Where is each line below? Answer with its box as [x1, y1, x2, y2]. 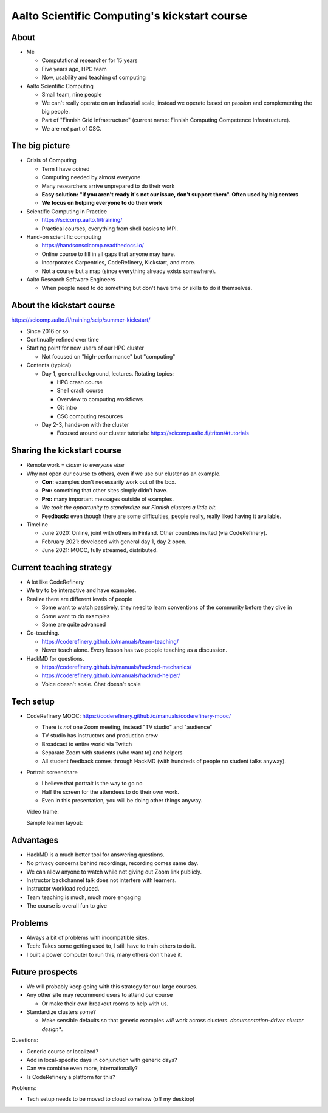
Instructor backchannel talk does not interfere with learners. [26, 877, 177, 884]
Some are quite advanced [41, 621, 106, 628]
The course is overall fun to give [26, 902, 108, 909]
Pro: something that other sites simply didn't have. [41, 487, 168, 494]
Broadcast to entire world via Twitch [41, 740, 132, 748]
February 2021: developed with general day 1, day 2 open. [41, 538, 186, 545]
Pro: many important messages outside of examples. [41, 495, 174, 503]
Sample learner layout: [26, 819, 83, 826]
